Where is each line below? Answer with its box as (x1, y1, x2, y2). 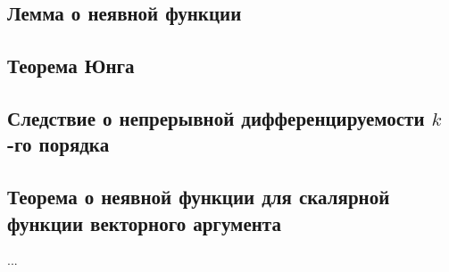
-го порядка (7, 130, 110, 158)
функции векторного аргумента (7, 209, 281, 236)
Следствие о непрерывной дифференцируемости (7, 103, 425, 131)
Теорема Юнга (7, 52, 135, 79)
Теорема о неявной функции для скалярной (7, 183, 390, 210)
